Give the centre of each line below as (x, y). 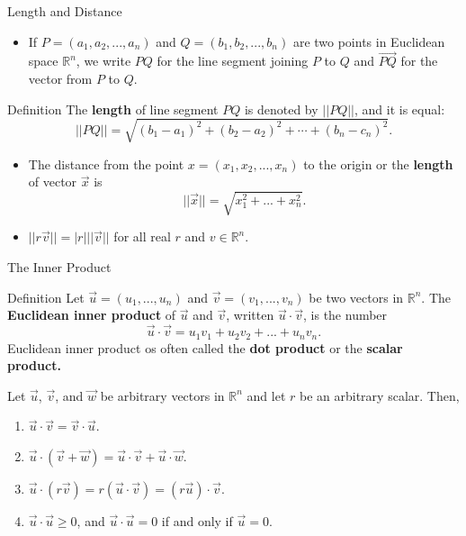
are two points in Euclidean (369, 41)
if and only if (197, 520)
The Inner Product (59, 267)
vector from (60, 78)
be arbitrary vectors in (162, 395)
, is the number (345, 315)
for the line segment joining (233, 61)
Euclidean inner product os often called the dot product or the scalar (205, 347)
